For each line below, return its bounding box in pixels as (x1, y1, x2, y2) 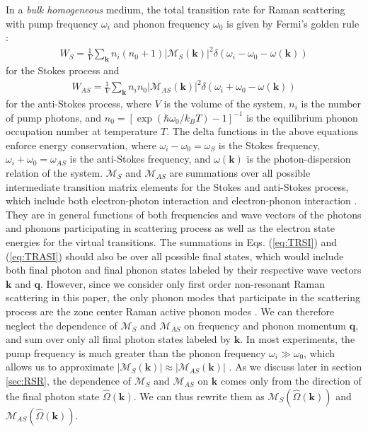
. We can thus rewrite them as (133, 388, 265, 403)
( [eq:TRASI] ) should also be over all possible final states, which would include (6, 248, 344, 263)
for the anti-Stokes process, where (6, 96, 152, 111)
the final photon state (6, 388, 100, 403)
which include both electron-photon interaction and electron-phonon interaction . (6, 193, 357, 208)
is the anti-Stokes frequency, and (69, 151, 211, 166)
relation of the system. (6, 165, 103, 180)
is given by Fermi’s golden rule (226, 16, 360, 30)
